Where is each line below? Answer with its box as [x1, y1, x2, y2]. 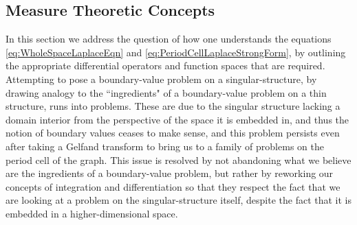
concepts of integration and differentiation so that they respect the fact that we [6, 179, 340, 193]
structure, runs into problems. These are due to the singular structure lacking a [6, 99, 340, 113]
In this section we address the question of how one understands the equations [6, 32, 332, 46]
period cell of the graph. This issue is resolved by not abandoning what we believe [6, 152, 351, 167]
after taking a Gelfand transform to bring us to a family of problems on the [6, 139, 324, 153]
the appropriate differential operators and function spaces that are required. [6, 58, 325, 73]
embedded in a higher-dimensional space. [6, 206, 178, 220]
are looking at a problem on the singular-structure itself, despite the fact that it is [6, 193, 352, 207]
